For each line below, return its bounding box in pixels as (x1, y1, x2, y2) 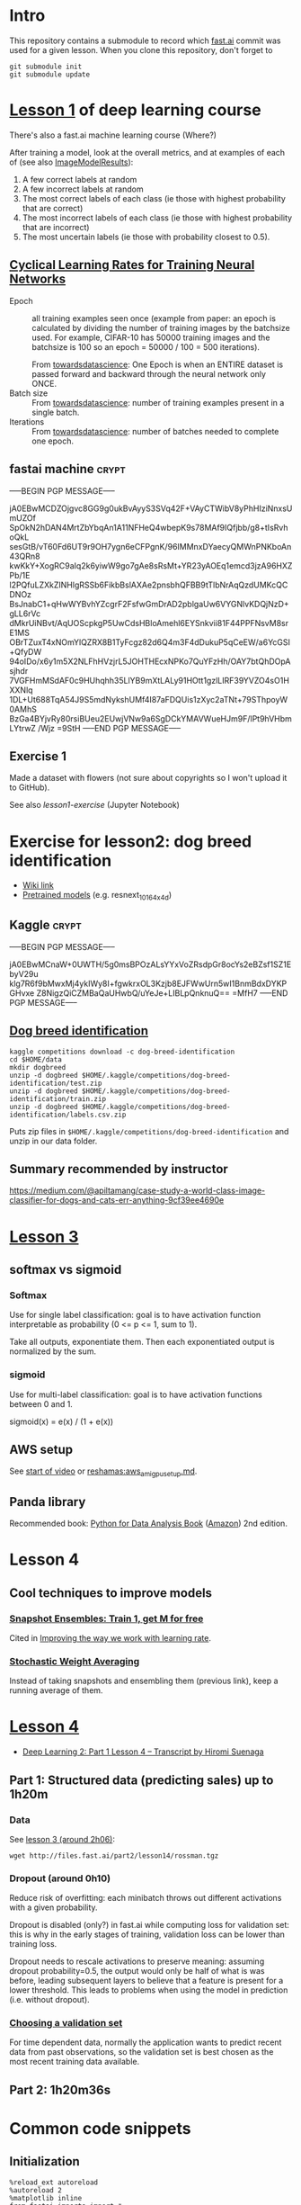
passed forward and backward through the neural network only (31, 368, 267, 379)
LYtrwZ (9, 722, 36, 733)
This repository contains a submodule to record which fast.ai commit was (9, 35, 281, 46)
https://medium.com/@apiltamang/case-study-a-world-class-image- (9, 1185, 266, 1197)
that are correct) (22, 202, 84, 213)
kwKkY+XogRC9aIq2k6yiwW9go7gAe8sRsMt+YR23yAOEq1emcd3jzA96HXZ (9, 560, 293, 571)
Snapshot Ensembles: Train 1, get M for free (9, 1612, 204, 1625)
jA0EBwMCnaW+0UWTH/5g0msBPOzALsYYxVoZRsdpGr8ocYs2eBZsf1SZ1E (9, 959, 292, 970)
